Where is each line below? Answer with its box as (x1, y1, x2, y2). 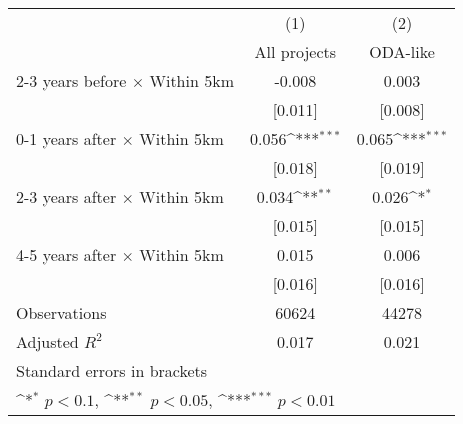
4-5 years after (16, 243, 117, 266)
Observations (16, 301, 107, 324)
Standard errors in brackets (16, 359, 208, 382)
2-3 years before (16, 69, 127, 92)
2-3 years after (16, 185, 117, 208)
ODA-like (369, 40, 435, 63)
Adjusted (16, 330, 79, 353)
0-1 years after (16, 127, 117, 150)
